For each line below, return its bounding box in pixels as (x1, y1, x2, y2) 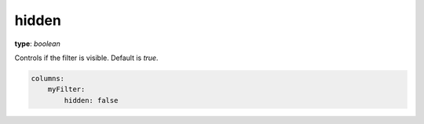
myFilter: (47, 85, 86, 94)
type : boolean (14, 39, 60, 48)
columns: (31, 74, 65, 83)
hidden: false (64, 96, 119, 105)
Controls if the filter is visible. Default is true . (14, 53, 159, 62)
